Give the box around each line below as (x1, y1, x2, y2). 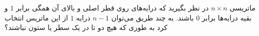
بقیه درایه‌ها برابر (202, 12, 252, 22)
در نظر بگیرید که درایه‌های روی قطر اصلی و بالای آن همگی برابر (16, 2, 209, 12)
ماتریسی (229, 2, 255, 12)
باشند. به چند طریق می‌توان (111, 12, 194, 22)
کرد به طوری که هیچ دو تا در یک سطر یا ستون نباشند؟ (5, 22, 168, 32)
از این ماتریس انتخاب (5, 12, 68, 22)
